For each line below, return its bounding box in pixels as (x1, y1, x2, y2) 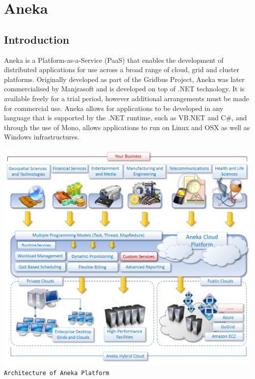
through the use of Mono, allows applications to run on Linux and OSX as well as (4, 122, 250, 132)
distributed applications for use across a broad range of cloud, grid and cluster (4, 64, 239, 75)
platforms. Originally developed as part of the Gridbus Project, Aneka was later (4, 74, 245, 84)
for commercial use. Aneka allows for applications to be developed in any (4, 103, 224, 113)
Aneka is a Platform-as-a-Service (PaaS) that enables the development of (4, 54, 224, 65)
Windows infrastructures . (4, 132, 79, 142)
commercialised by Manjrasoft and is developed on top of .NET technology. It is (4, 83, 245, 94)
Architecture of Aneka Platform (4, 370, 109, 377)
